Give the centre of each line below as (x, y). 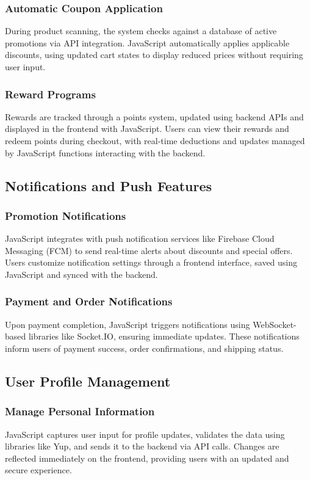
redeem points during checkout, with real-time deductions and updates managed (155, 140)
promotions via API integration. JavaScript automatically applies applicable (147, 42)
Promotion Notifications (66, 215)
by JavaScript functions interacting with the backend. (105, 152)
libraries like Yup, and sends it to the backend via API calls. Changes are (142, 446)
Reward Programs (50, 94)
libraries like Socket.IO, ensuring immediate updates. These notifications (164, 336)
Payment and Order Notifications (89, 301)
